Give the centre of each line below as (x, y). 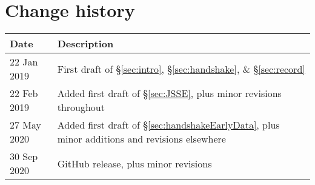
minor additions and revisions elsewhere (141, 139)
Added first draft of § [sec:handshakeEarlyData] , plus (168, 125)
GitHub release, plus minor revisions (134, 163)
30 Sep (24, 156)
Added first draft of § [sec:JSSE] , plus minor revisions (169, 93)
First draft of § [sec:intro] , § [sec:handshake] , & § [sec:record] (181, 69)
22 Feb (24, 93)
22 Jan (24, 62)
